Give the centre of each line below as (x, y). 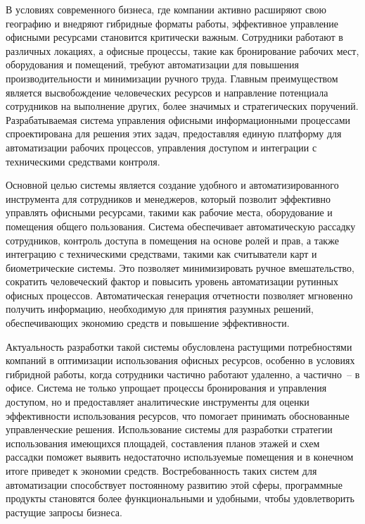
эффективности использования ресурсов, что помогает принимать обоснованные (178, 415)
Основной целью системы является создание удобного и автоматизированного (172, 185)
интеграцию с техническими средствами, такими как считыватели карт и (161, 254)
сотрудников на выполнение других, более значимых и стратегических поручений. (182, 106)
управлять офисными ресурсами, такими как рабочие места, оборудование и (169, 212)
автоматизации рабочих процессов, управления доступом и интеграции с (161, 147)
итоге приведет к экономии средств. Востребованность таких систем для (161, 470)
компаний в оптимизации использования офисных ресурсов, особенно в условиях (180, 360)
